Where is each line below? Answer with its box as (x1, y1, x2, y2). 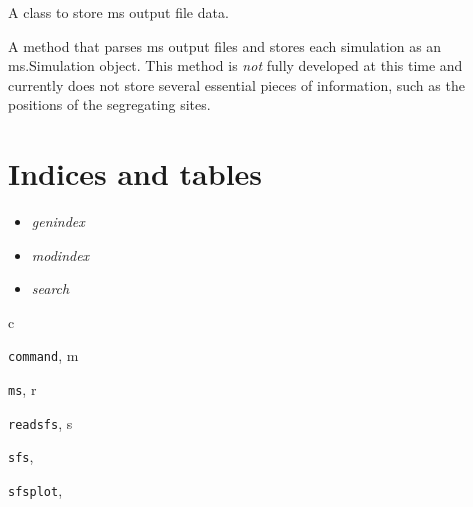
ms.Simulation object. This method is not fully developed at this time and (8, 55, 463, 76)
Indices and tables (8, 153, 263, 194)
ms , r (8, 379, 37, 400)
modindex (31, 244, 90, 265)
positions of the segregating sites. (8, 94, 211, 115)
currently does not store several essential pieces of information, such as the (8, 74, 465, 95)
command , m (8, 345, 79, 366)
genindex (31, 211, 85, 232)
